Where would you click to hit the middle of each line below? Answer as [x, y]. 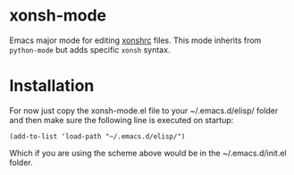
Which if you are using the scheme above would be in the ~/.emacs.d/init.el [148, 153]
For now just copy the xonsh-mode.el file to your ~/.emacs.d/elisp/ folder [144, 110]
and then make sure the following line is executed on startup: [122, 120]
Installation [52, 86]
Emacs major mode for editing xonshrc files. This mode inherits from [135, 40]
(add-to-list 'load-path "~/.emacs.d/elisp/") [97, 136]
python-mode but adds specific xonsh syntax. [90, 49]
